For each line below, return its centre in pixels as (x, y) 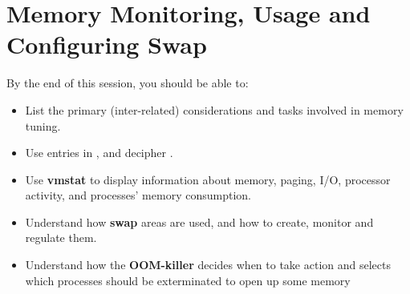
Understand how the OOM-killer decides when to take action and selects (208, 265)
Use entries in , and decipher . (99, 153)
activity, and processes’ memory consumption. (138, 195)
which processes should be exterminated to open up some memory (188, 280)
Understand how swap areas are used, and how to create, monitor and (199, 222)
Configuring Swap (107, 44)
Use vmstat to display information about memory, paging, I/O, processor (208, 179)
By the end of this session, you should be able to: (128, 83)
